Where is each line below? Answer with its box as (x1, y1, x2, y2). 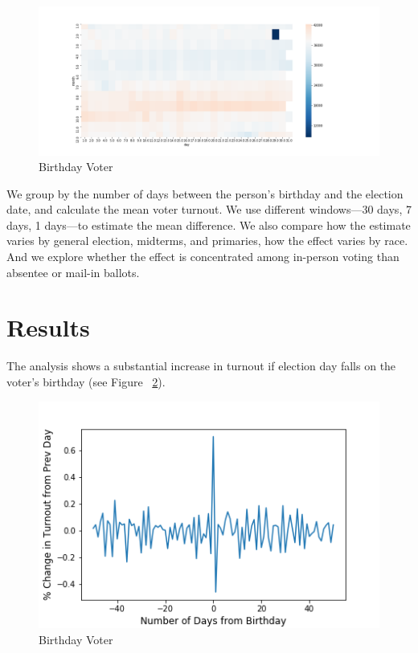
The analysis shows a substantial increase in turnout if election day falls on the (6, 357, 396, 374)
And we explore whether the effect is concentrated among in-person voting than (6, 248, 400, 265)
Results (6, 311, 90, 344)
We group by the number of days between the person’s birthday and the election (6, 185, 404, 202)
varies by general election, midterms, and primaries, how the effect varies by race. (6, 232, 408, 249)
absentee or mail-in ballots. (6, 263, 140, 280)
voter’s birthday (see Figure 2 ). (6, 373, 166, 390)
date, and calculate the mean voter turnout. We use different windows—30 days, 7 (6, 201, 412, 218)
